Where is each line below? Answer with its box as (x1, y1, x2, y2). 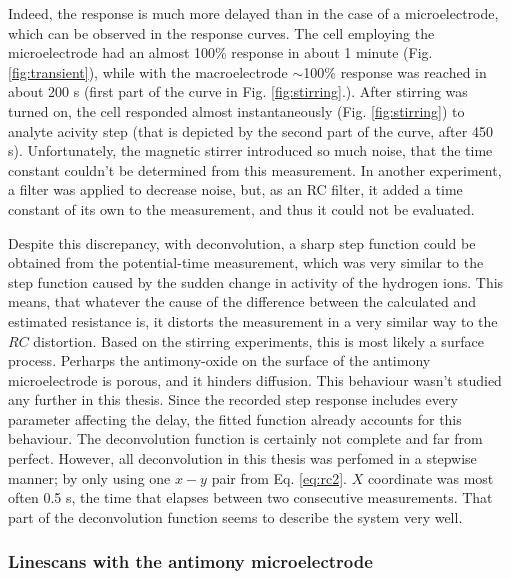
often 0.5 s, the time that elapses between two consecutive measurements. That (8, 487, 493, 508)
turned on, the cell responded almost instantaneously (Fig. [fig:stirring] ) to (8, 100, 465, 121)
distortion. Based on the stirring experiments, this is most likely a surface (33, 330, 484, 351)
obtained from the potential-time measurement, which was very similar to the (8, 252, 484, 273)
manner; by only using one (8, 467, 171, 488)
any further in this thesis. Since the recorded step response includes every (8, 389, 458, 410)
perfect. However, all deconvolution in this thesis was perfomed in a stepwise (8, 448, 477, 469)
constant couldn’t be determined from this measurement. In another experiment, (8, 159, 502, 180)
